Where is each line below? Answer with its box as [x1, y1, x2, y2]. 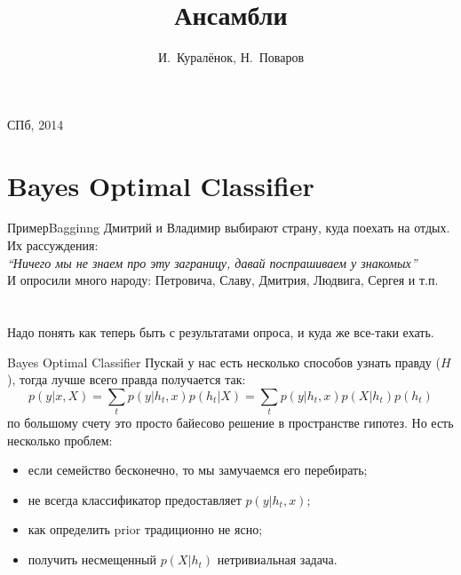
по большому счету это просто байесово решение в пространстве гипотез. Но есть [7, 414, 454, 432]
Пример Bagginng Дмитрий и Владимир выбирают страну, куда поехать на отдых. [7, 218, 450, 237]
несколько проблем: [7, 430, 113, 449]
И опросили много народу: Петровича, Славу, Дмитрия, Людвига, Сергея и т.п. [7, 271, 439, 289]
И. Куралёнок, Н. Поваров [157, 48, 305, 67]
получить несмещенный [28, 550, 157, 569]
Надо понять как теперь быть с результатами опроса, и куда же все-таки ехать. [7, 323, 434, 341]
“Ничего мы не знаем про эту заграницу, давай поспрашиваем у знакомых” [7, 253, 417, 272]
